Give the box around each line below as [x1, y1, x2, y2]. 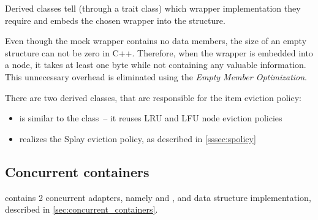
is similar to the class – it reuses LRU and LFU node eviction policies [19, 112, 282, 124]
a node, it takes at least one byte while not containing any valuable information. [5, 58, 306, 71]
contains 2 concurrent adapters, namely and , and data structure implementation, [5, 191, 311, 203]
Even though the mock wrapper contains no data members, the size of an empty [5, 34, 307, 47]
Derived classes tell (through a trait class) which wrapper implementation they [5, 2, 301, 14]
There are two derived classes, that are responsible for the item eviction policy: [5, 91, 301, 104]
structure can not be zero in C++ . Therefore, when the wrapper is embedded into [5, 46, 313, 59]
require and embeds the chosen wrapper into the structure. [5, 13, 225, 26]
